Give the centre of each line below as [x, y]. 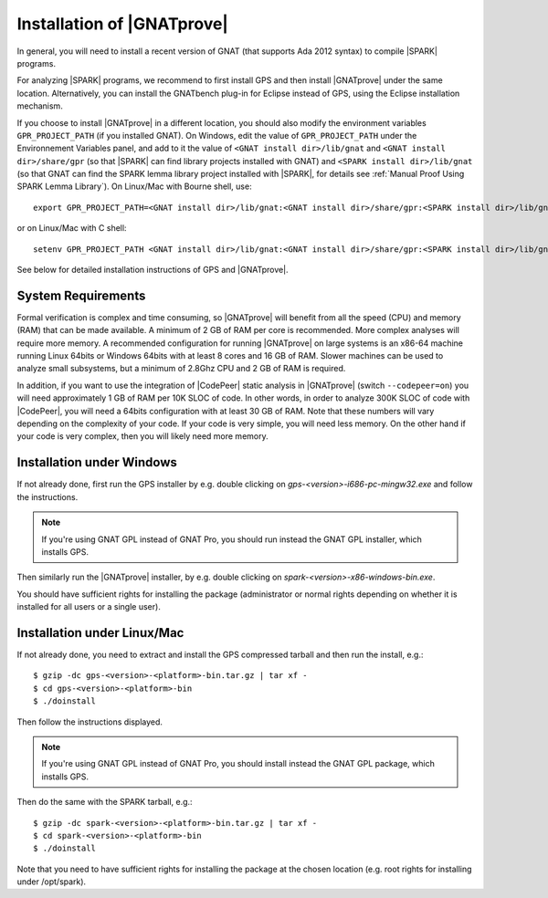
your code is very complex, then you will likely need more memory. [142, 436]
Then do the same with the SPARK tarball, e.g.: [105, 802]
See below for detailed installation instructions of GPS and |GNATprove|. [153, 270]
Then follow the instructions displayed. [90, 722]
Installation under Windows [97, 462]
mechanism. [40, 106]
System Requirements [81, 295]
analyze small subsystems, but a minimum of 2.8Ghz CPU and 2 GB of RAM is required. [181, 369]
